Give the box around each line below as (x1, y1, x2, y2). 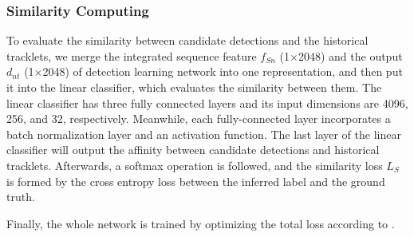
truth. (6, 188, 35, 205)
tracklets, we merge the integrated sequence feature (6, 47, 257, 64)
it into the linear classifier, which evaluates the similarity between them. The (6, 79, 382, 95)
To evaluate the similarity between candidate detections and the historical (6, 32, 369, 49)
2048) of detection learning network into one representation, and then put (42, 63, 403, 80)
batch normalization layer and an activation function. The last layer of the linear (6, 125, 401, 142)
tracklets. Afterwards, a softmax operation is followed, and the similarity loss (6, 156, 383, 173)
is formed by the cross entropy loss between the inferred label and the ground (6, 172, 385, 189)
